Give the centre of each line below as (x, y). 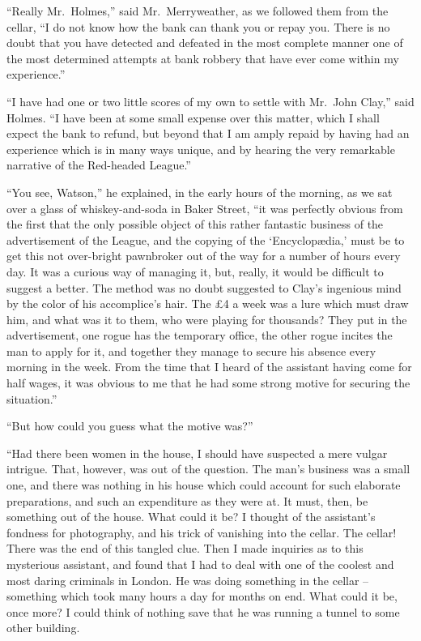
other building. (43, 628)
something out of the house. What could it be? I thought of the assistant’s (191, 517)
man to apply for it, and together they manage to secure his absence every (191, 350)
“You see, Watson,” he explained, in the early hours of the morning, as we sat (200, 192)
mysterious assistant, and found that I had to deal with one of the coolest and (200, 564)
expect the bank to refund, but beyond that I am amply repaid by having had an (208, 133)
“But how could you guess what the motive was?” (130, 426)
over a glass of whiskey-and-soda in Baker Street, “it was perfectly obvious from (205, 208)
